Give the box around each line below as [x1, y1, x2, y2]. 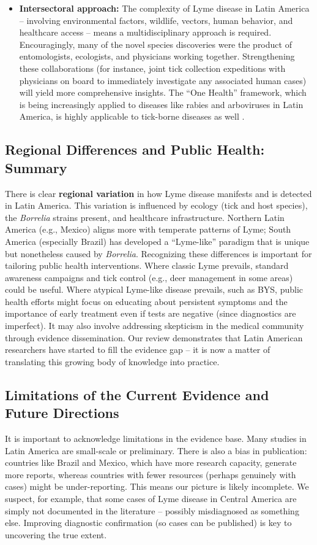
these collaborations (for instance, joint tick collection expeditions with [19, 61, 286, 74]
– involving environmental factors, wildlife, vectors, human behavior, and [19, 14, 293, 26]
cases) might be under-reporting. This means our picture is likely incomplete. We [5, 480, 309, 493]
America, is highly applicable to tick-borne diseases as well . [19, 110, 245, 123]
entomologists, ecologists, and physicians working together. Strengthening [19, 50, 295, 63]
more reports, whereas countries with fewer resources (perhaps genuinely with [5, 468, 296, 481]
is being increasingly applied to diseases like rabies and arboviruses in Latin [19, 98, 304, 110]
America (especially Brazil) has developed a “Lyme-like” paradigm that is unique [5, 234, 310, 247]
